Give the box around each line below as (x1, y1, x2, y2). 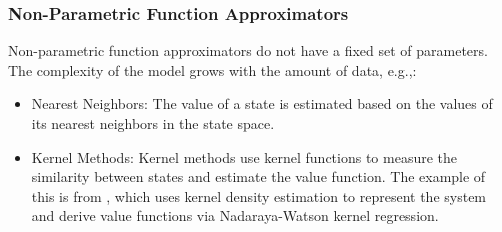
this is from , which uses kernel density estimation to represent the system (31, 185, 487, 206)
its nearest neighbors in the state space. (31, 113, 275, 133)
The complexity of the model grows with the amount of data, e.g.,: (8, 59, 417, 80)
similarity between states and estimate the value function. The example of (31, 166, 486, 187)
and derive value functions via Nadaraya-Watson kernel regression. (31, 205, 439, 226)
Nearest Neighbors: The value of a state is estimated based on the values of (31, 93, 493, 114)
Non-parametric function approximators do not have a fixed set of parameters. (8, 40, 488, 61)
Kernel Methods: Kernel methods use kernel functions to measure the (31, 146, 457, 167)
